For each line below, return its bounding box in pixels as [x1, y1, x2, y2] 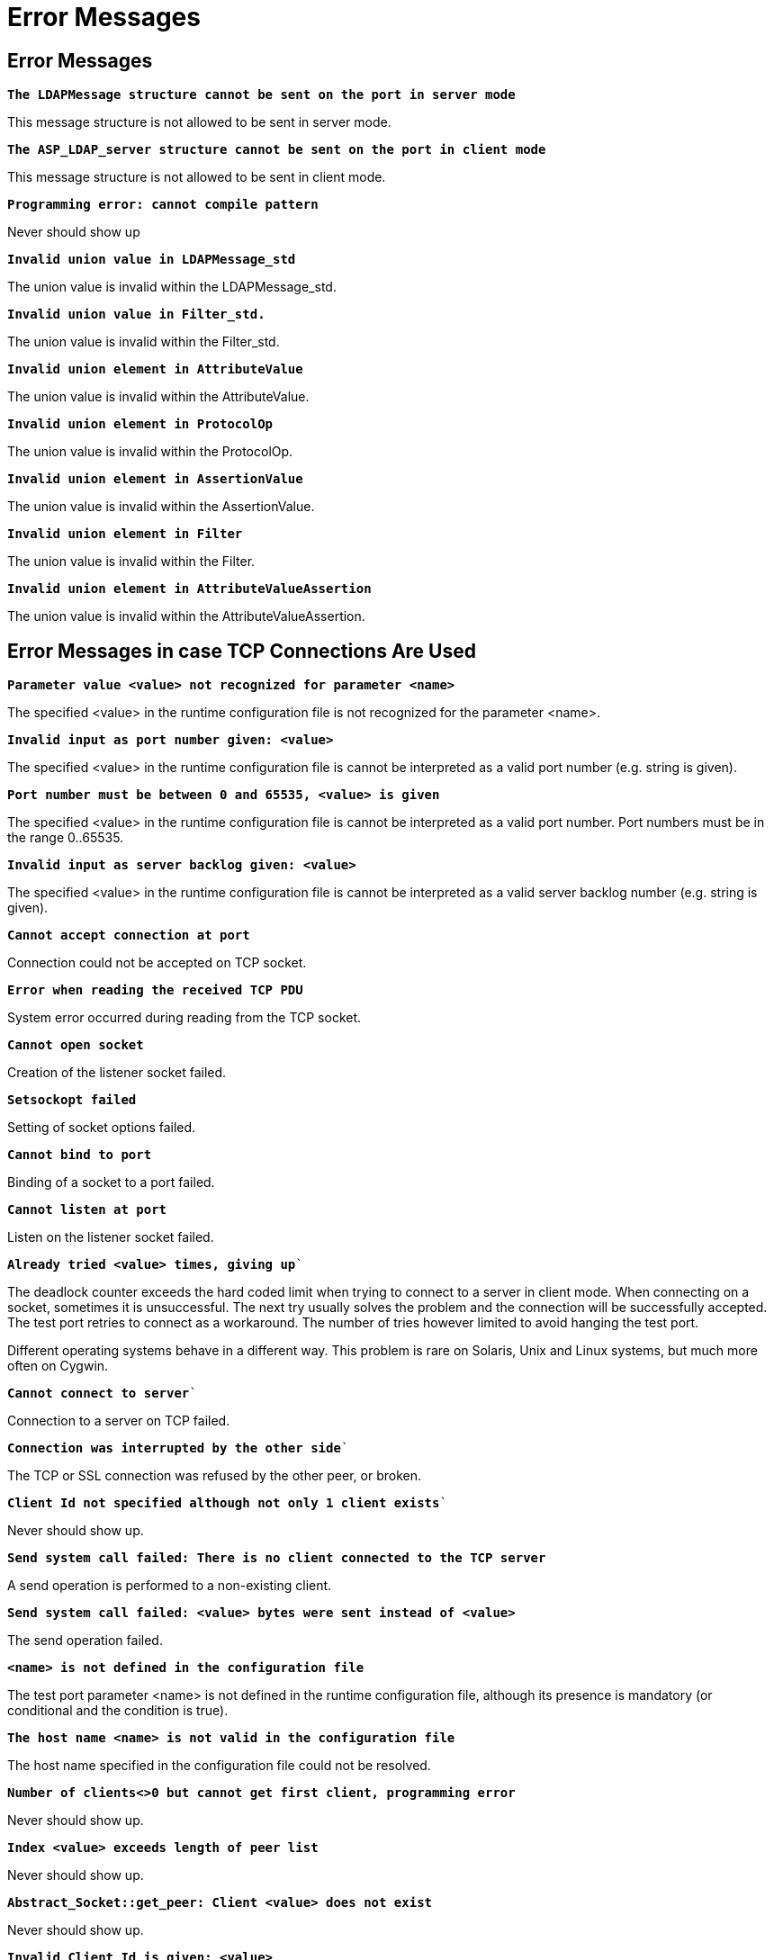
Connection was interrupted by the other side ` [7, 1441, 349, 1456]
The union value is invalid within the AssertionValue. [7, 499, 315, 515]
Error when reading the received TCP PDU [7, 983, 303, 998]
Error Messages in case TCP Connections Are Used [7, 639, 476, 662]
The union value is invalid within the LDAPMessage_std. [7, 279, 337, 295]
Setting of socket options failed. [7, 1119, 196, 1136]
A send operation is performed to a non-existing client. [7, 1578, 332, 1594]
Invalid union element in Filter [7, 526, 243, 542]
